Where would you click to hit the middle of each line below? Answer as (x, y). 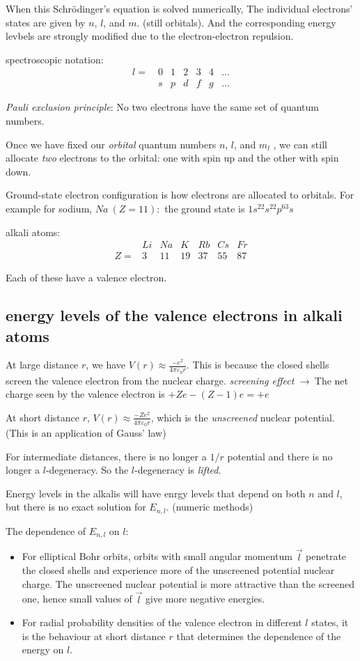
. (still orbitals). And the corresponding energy (236, 22)
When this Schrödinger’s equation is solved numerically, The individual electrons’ (179, 8)
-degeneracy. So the (87, 470)
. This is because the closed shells (258, 365)
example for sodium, (49, 208)
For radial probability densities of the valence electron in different (162, 622)
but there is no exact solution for (76, 507)
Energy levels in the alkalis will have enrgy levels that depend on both (156, 493)
